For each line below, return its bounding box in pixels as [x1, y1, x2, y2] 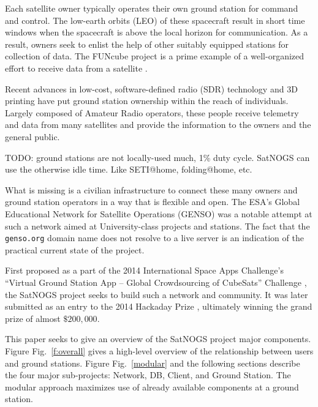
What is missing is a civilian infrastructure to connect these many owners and [5, 183, 298, 196]
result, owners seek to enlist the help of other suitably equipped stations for [5, 37, 289, 50]
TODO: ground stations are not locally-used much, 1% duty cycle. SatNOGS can [5, 151, 310, 163]
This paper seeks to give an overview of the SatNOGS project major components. [5, 332, 311, 345]
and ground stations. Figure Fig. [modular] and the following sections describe [5, 356, 300, 369]
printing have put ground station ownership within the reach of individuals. [5, 94, 289, 107]
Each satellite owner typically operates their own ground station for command [5, 2, 298, 14]
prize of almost [5, 312, 61, 324]
